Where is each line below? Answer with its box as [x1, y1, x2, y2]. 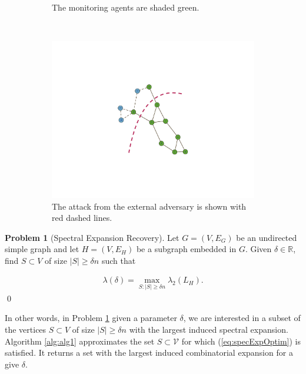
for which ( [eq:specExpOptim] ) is [181, 335, 301, 347]
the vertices [5, 323, 46, 335]
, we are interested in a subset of [183, 312, 301, 324]
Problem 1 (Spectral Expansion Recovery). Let [5, 231, 179, 243]
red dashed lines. [52, 211, 112, 224]
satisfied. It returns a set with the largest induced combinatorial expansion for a [5, 346, 293, 359]
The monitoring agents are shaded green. [52, 1, 199, 13]
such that [101, 254, 136, 266]
